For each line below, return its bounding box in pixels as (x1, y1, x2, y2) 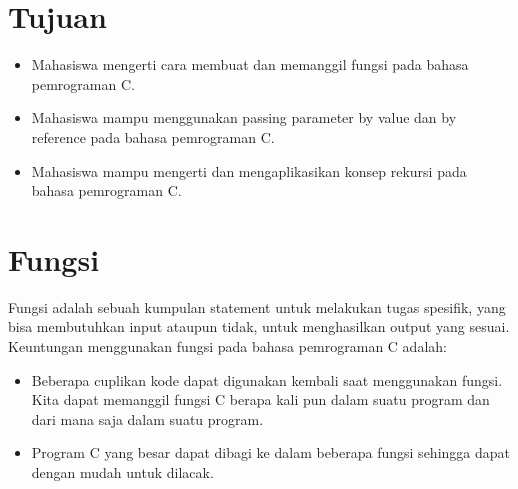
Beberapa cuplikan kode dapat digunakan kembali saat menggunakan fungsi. (31, 369, 503, 390)
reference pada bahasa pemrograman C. (31, 126, 275, 147)
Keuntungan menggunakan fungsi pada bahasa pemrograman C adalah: (8, 336, 447, 356)
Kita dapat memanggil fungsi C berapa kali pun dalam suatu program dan (31, 389, 490, 410)
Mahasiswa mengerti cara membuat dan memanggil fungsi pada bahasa (31, 54, 469, 75)
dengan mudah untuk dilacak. (31, 461, 214, 482)
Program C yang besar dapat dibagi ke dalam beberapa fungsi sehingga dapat (31, 442, 510, 463)
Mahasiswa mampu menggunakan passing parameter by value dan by (31, 107, 457, 128)
